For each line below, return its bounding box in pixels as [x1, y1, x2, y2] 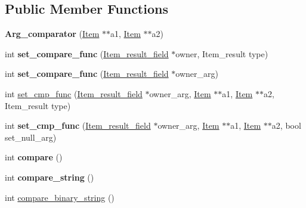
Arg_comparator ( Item [5, 27, 100, 40]
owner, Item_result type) [175, 47, 268, 60]
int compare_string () [5, 170, 94, 183]
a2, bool [271, 119, 301, 132]
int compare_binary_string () [5, 191, 115, 203]
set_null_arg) [5, 131, 57, 143]
